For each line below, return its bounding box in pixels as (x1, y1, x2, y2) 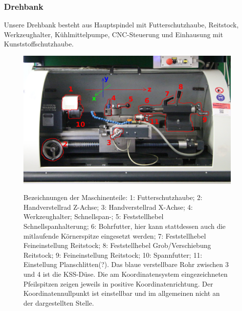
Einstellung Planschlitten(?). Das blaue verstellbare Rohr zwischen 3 (23, 259, 229, 269)
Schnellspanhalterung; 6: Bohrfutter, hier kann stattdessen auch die (23, 221, 226, 231)
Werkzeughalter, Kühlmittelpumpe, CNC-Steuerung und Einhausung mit (4, 29, 223, 39)
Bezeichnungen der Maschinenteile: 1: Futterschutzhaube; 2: (23, 192, 202, 202)
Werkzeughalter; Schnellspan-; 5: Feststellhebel (23, 211, 164, 222)
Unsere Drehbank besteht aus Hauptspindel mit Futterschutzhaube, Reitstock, (4, 20, 239, 30)
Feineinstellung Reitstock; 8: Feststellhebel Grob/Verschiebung (23, 240, 211, 250)
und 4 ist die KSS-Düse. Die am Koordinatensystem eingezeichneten (23, 269, 228, 279)
